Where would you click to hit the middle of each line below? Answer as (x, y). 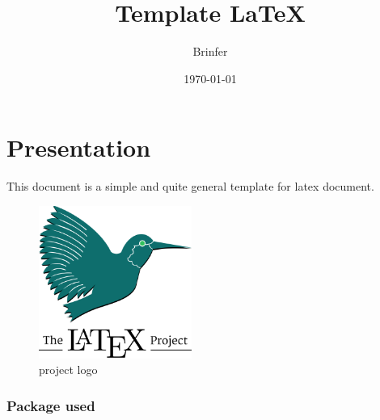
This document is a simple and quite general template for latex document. (190, 186)
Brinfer (210, 51)
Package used (51, 405)
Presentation (79, 147)
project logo (68, 370)
